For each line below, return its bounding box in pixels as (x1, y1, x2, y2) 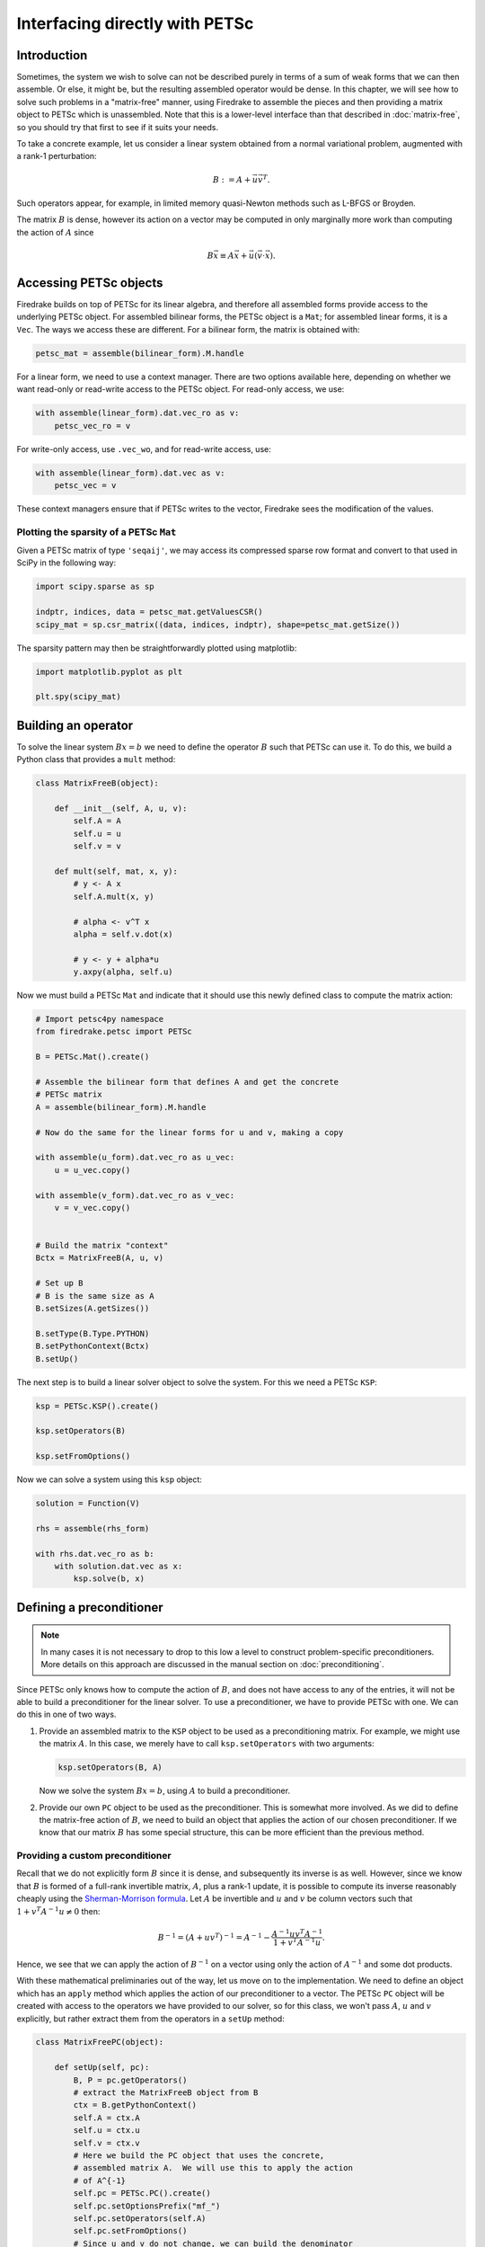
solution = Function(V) (35, 1498, 141, 1509)
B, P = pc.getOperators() (73, 2074, 188, 2085)
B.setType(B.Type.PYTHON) (35, 1328, 150, 1338)
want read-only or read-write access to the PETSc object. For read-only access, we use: (16, 384, 345, 395)
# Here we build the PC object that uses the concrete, (73, 2151, 325, 2161)
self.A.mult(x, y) (73, 891, 154, 901)
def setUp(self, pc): (54, 2063, 150, 2073)
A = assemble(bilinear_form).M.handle (35, 1102, 207, 1112)
